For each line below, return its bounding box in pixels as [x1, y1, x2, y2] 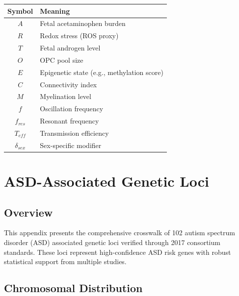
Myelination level [40, 91, 91, 101]
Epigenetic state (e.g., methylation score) [40, 67, 163, 77]
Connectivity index [40, 79, 97, 89]
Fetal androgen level [40, 43, 101, 53]
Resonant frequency [40, 116, 99, 126]
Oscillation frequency [40, 103, 104, 114]
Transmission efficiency [40, 127, 109, 138]
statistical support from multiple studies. [4, 256, 127, 267]
